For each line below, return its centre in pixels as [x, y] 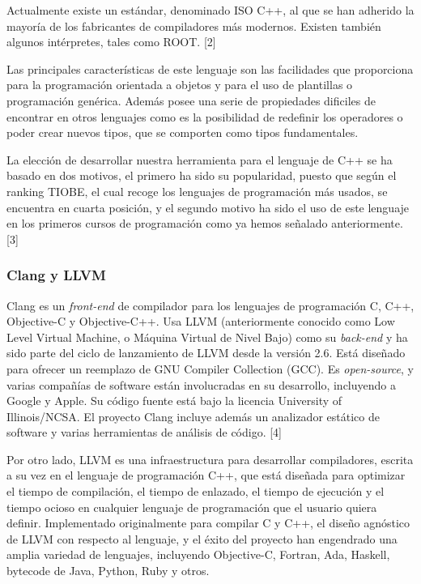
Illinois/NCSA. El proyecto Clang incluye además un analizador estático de [193, 416]
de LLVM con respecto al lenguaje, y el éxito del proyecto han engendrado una [202, 538]
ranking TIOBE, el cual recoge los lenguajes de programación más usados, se [197, 191]
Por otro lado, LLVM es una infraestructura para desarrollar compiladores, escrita [210, 459]
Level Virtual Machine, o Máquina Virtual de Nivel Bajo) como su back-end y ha [207, 337]
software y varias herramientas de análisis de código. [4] [145, 432]
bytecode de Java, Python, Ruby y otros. [108, 571]
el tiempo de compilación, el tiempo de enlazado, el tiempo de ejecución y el [196, 491]
